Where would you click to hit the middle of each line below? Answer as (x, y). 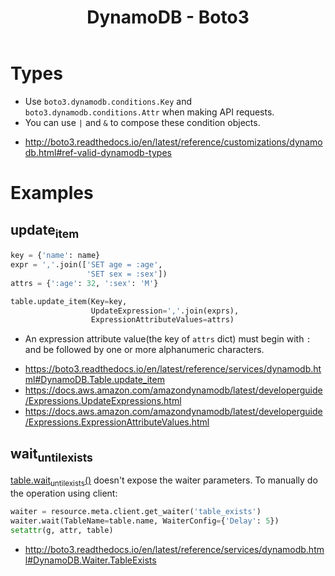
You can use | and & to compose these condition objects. (142, 122)
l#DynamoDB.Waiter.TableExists (90, 560)
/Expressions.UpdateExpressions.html (103, 401)
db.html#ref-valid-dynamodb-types (98, 152)
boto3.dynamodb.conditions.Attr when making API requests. (149, 112)
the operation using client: (64, 493)
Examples (52, 193)
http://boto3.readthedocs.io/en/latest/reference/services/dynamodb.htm (174, 549)
